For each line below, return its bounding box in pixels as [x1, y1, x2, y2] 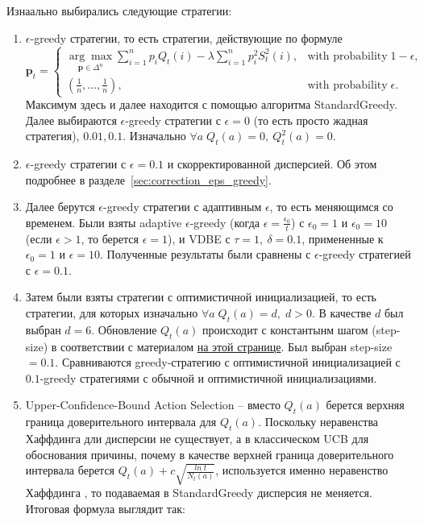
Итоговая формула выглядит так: [25, 499, 186, 516]
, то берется [81, 230, 139, 246]
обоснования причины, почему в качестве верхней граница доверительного [25, 445, 394, 462]
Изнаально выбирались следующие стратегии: [6, 2, 232, 19]
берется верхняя [326, 396, 405, 413]
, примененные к [301, 230, 384, 246]
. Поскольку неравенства [258, 413, 379, 430]
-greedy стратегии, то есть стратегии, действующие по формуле [30, 29, 343, 46]
